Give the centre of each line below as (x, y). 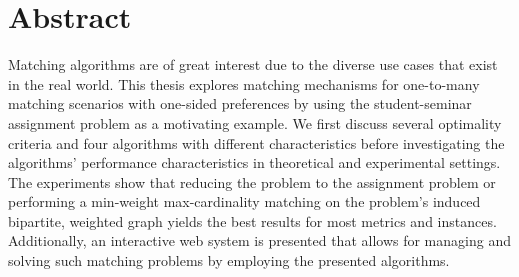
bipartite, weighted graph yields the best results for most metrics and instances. (252, 220)
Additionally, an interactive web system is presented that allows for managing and (259, 240)
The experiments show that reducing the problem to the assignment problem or (252, 181)
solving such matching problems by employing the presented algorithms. (229, 260)
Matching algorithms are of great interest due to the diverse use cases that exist (253, 64)
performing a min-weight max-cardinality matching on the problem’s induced (244, 201)
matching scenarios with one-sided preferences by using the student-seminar (240, 103)
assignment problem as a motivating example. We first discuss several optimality (255, 122)
